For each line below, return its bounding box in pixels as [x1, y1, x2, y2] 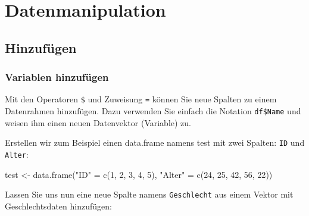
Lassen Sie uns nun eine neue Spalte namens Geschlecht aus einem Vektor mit [5, 188, 294, 201]
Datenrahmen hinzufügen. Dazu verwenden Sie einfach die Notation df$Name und [5, 105, 301, 117]
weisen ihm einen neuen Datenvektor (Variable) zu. [5, 116, 192, 129]
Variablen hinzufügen [5, 70, 109, 84]
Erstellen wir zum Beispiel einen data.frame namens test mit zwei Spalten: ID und [5, 136, 305, 149]
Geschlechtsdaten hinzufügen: [5, 199, 112, 212]
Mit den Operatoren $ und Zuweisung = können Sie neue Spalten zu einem [5, 93, 277, 105]
